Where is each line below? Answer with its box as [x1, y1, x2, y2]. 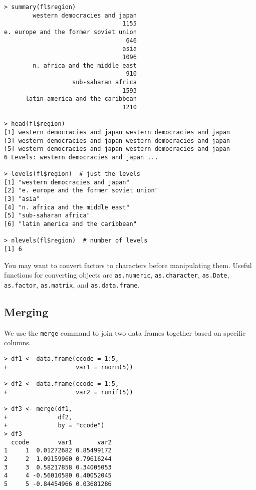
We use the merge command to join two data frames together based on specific [4, 327, 246, 338]
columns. [4, 337, 31, 348]
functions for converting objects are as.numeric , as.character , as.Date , [4, 270, 229, 280]
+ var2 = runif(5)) [4, 388, 133, 396]
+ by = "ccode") [4, 422, 105, 429]
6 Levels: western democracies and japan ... [4, 153, 158, 161]
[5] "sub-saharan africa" [4, 212, 90, 219]
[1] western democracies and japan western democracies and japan [4, 128, 230, 136]
